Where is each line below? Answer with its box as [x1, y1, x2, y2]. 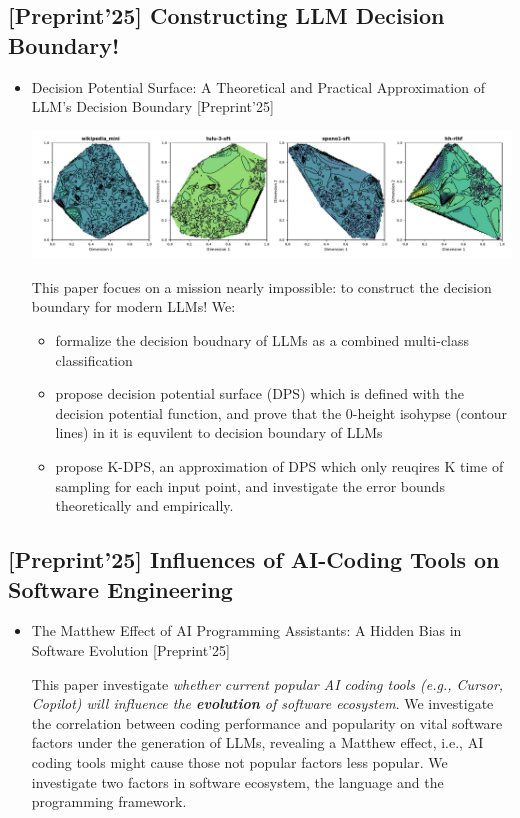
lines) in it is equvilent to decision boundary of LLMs [55, 422, 383, 443]
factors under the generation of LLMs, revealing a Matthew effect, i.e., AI [31, 732, 484, 753]
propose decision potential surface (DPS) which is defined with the [55, 383, 464, 404]
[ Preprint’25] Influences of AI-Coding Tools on [8, 544, 500, 575]
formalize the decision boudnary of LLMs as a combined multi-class [55, 330, 470, 351]
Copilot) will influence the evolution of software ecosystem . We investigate [31, 693, 494, 714]
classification [55, 349, 133, 370]
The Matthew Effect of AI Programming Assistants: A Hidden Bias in [31, 620, 462, 641]
